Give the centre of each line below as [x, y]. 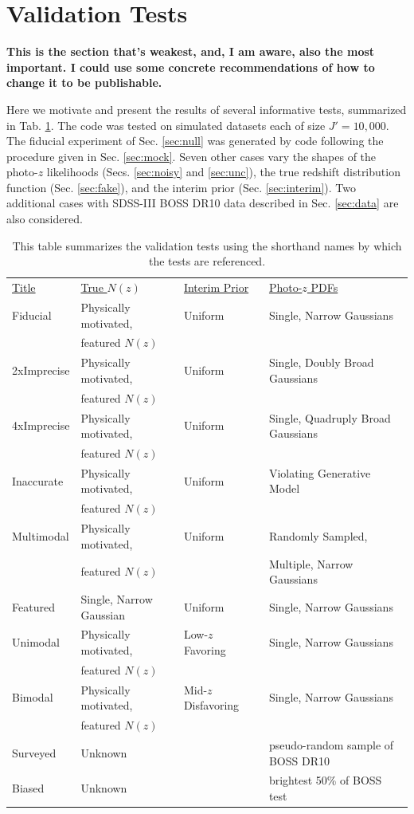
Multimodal [41, 535]
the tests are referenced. [207, 261]
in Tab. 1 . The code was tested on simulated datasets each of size [166, 125]
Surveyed [34, 752]
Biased [28, 788]
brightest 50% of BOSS [325, 780]
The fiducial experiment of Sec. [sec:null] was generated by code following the [195, 141]
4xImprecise [41, 425]
